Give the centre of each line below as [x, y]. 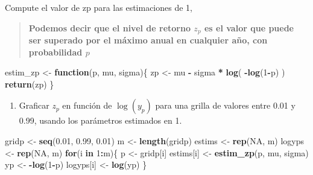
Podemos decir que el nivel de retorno [109, 27]
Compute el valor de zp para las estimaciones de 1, [99, 7]
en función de [87, 105]
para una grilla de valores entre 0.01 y [225, 105]
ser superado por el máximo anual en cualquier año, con [148, 40]
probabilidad [55, 52]
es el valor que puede [249, 27]
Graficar [34, 105]
